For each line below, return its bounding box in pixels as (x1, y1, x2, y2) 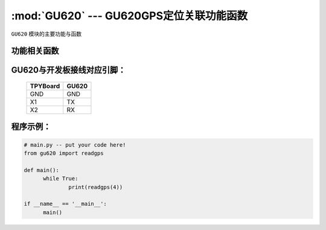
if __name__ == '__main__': (24, 200, 107, 208)
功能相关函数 (11, 46, 59, 56)
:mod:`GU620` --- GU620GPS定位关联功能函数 (11, 9, 248, 22)
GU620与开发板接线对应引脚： (11, 65, 126, 75)
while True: (43, 175, 78, 182)
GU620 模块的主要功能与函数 (11, 30, 82, 37)
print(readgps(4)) (68, 184, 123, 190)
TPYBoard (30, 81, 60, 90)
